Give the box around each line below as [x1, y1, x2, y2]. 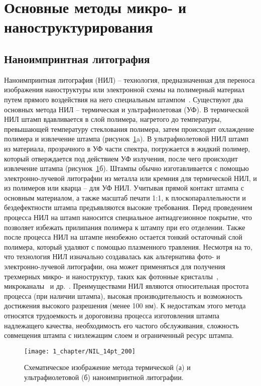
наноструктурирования [4, 17, 153, 37]
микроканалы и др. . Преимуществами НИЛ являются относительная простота [4, 281, 249, 291]
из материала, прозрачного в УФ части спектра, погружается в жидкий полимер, [4, 143, 250, 153]
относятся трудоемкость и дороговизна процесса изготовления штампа [4, 310, 219, 321]
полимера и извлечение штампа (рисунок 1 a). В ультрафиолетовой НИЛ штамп [4, 133, 248, 144]
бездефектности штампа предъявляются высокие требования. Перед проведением [4, 202, 252, 213]
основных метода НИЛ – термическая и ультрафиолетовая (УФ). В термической [4, 104, 249, 114]
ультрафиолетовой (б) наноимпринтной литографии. [24, 372, 184, 382]
